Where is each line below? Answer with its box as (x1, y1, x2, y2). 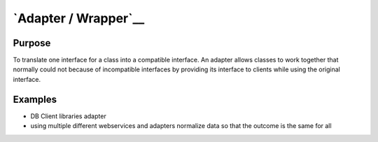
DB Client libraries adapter (30, 112, 106, 120)
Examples (13, 93, 57, 105)
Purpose (13, 37, 51, 49)
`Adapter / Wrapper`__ (13, 10, 145, 26)
